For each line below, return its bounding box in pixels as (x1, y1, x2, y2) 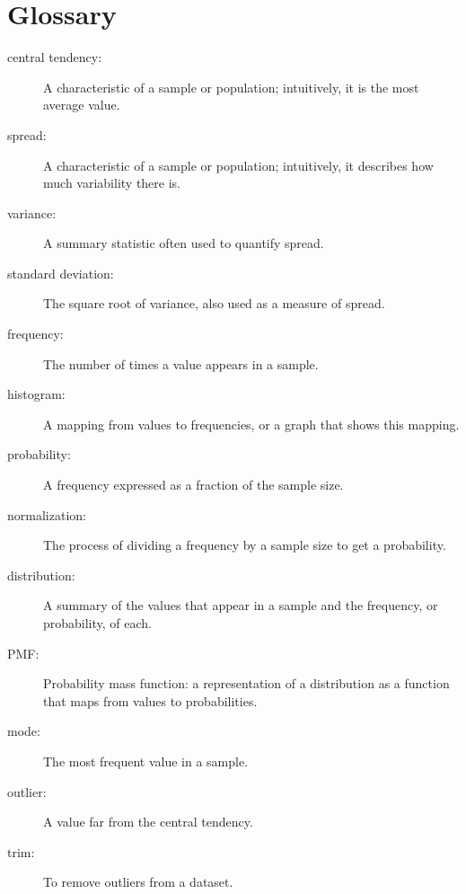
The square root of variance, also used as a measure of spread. (43, 294, 385, 313)
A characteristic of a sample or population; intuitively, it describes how (43, 155, 434, 174)
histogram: (7, 385, 66, 403)
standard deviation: (7, 263, 114, 282)
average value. (43, 95, 120, 114)
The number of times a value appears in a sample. (43, 354, 319, 373)
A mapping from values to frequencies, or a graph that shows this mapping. (43, 414, 460, 433)
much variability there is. (43, 173, 180, 192)
